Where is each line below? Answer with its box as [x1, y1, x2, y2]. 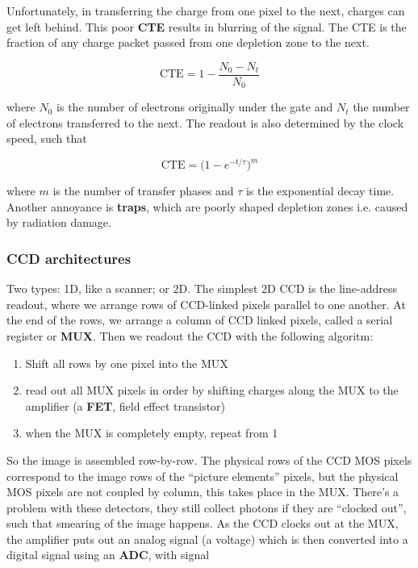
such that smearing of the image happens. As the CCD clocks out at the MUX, [6, 515, 399, 532]
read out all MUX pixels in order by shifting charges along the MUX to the [25, 382, 399, 399]
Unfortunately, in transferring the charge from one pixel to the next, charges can [6, 2, 405, 19]
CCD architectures [6, 248, 132, 268]
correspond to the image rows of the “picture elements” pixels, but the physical [6, 467, 399, 484]
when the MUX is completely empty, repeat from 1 [25, 424, 278, 441]
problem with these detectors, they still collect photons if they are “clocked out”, [6, 499, 407, 516]
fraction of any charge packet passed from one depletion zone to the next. [6, 34, 370, 51]
